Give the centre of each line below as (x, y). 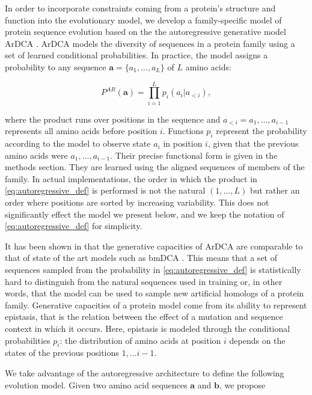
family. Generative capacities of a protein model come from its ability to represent (156, 305)
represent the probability (262, 131)
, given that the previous (253, 143)
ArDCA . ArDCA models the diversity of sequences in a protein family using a (150, 43)
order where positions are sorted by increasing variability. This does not (137, 202)
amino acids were (36, 155)
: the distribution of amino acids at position (140, 340)
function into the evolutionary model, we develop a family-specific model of (143, 20)
